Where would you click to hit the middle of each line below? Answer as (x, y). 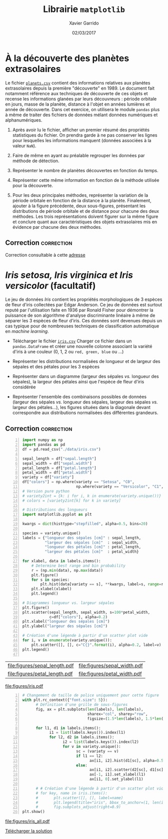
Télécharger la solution (29, 831)
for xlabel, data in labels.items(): (61, 561)
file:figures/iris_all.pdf (27, 821)
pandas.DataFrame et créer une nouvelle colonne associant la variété (82, 346)
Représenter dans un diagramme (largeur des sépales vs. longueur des (85, 376)
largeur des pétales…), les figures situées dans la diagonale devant (81, 407)
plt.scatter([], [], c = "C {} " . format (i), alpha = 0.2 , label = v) (96, 645)
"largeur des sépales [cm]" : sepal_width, (92, 542)
